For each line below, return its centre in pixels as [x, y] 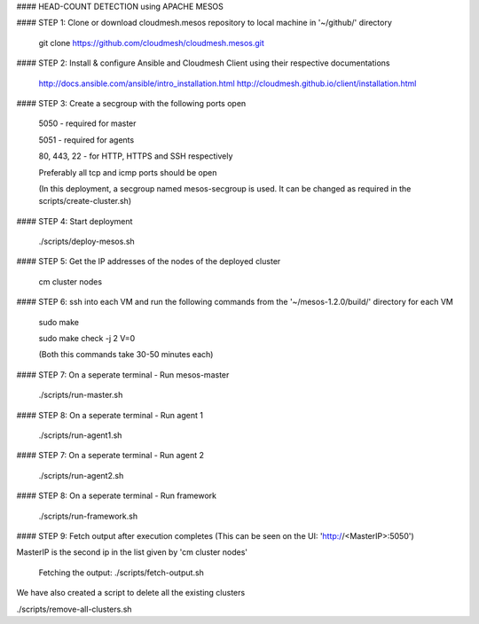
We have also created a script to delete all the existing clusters [131, 593]
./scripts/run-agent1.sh [80, 435]
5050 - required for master [87, 123]
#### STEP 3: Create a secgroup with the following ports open [131, 103]
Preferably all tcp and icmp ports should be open [128, 172]
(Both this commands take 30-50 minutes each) [126, 355]
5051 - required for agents [86, 140]
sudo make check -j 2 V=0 [87, 339]
